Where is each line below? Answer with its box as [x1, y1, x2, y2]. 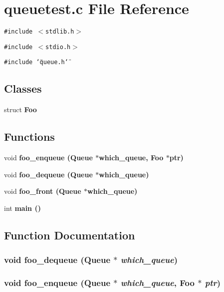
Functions [4, 129, 55, 144]
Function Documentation [4, 227, 135, 242]
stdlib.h [45, 28, 74, 36]
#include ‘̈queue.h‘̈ [4, 59, 68, 66]
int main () [4, 202, 41, 213]
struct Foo [4, 104, 37, 115]
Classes [4, 81, 42, 96]
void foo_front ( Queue [4, 186, 81, 196]
